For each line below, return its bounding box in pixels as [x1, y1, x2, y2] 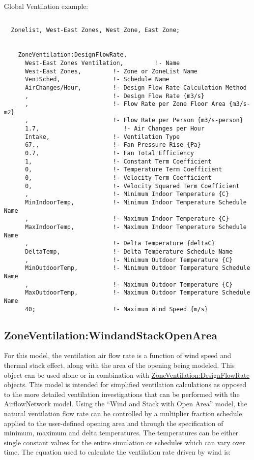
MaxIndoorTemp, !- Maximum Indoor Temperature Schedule [25, 224, 247, 230]
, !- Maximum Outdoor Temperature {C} [25, 281, 233, 288]
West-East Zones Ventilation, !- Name [25, 59, 180, 66]
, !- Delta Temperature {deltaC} [25, 240, 215, 247]
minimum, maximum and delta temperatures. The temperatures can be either [4, 427, 239, 438]
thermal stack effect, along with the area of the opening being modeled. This [4, 360, 235, 370]
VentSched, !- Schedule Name [25, 76, 169, 83]
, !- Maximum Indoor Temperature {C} [25, 215, 229, 223]
